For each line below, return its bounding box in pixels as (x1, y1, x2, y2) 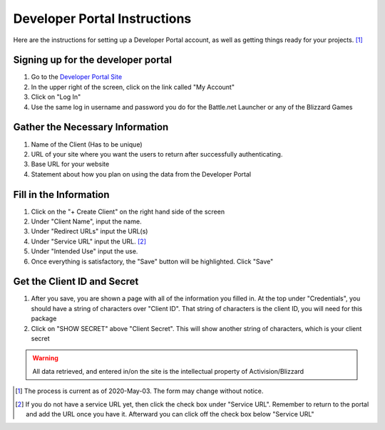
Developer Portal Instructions (13, 11, 192, 26)
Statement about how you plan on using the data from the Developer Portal (31, 169, 252, 178)
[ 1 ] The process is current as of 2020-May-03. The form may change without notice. (15, 387, 264, 395)
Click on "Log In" (31, 93, 81, 101)
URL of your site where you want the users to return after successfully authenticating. (31, 150, 283, 158)
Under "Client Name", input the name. (31, 217, 142, 226)
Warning (32, 354, 58, 362)
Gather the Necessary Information (13, 121, 169, 133)
